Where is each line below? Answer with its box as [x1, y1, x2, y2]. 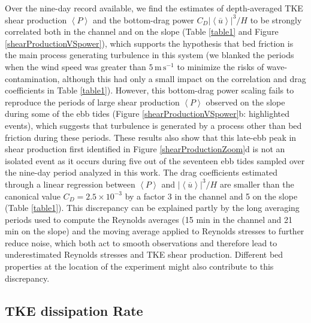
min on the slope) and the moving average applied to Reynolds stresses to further [5, 225, 304, 237]
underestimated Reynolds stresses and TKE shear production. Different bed [5, 248, 283, 261]
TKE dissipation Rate [5, 301, 143, 319]
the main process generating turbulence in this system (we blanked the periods [5, 49, 294, 61]
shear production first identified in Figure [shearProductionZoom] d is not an [5, 143, 285, 155]
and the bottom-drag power [92, 13, 194, 26]
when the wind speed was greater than [5, 60, 146, 73]
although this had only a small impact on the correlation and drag [62, 72, 306, 84]
